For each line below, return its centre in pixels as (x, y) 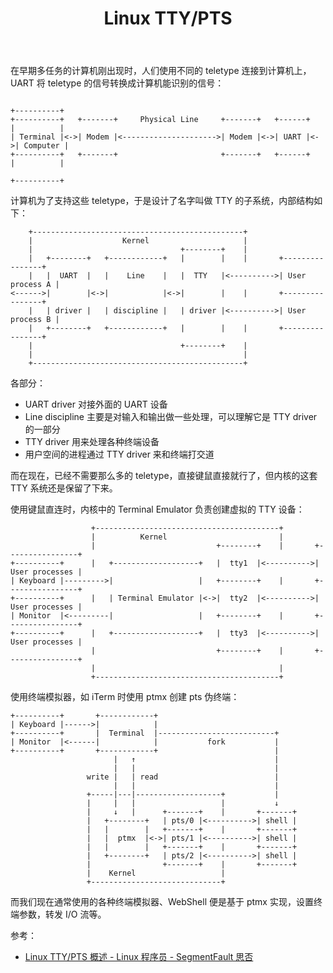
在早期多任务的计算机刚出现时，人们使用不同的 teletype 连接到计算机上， (161, 71)
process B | (35, 320)
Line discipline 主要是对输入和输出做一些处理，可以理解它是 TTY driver (171, 417)
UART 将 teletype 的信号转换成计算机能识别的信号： (117, 83)
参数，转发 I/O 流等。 (62, 914)
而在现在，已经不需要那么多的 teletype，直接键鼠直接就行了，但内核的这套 (164, 476)
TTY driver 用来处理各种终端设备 (92, 442)
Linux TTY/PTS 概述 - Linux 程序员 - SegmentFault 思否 (139, 957)
